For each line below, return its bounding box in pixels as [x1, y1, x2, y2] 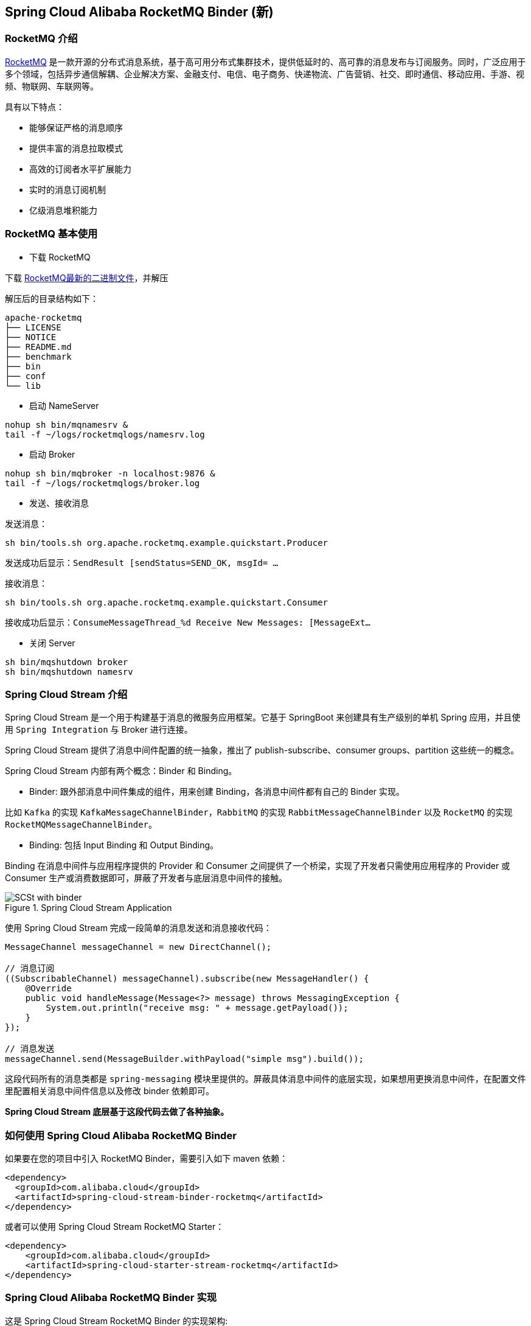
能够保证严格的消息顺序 [29, 122, 123, 133]
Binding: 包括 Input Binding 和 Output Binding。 [29, 840, 219, 851]
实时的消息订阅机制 [29, 184, 106, 195]
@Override [25, 983, 72, 994]
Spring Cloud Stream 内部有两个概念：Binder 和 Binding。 [5, 766, 237, 776]
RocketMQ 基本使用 [5, 228, 98, 240]
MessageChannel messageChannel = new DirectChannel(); [5, 942, 272, 952]
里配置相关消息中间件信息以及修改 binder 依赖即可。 [5, 1086, 215, 1097]
